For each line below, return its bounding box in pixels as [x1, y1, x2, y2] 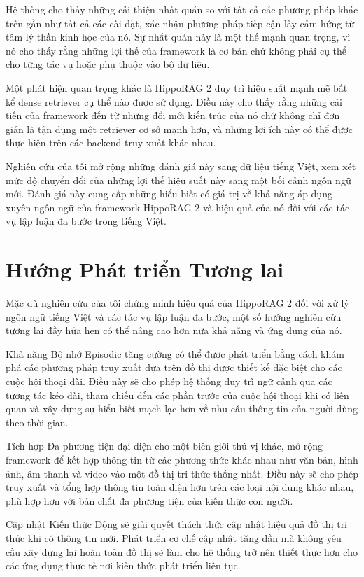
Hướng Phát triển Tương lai [6, 255, 284, 284]
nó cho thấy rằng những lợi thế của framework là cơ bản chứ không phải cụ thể [6, 43, 347, 57]
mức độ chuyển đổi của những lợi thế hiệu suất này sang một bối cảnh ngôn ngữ [6, 172, 351, 187]
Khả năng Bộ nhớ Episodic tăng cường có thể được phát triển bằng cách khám [6, 346, 344, 361]
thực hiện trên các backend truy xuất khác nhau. [6, 135, 216, 150]
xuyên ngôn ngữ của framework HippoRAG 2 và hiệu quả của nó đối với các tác [6, 200, 350, 214]
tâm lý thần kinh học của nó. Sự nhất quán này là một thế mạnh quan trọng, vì [6, 29, 351, 44]
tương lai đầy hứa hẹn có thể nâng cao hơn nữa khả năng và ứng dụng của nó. [6, 323, 342, 338]
